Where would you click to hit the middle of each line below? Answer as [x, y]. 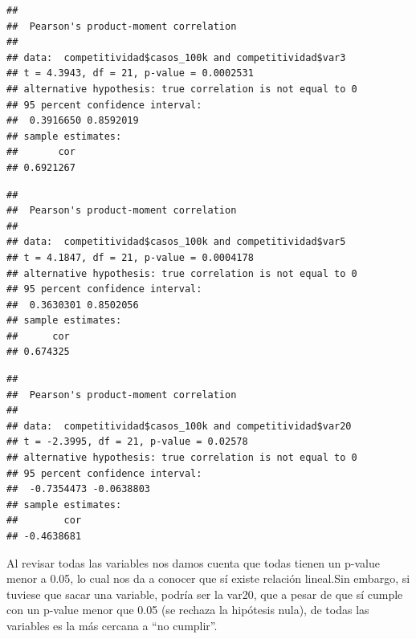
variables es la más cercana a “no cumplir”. [112, 625]
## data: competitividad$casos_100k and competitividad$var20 [179, 426]
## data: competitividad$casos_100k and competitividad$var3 [176, 57]
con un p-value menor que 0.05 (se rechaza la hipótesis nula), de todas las [188, 610]
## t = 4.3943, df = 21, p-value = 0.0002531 [130, 73]
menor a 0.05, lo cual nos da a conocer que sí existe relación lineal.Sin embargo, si [208, 578]
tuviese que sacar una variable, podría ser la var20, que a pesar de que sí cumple [205, 594]
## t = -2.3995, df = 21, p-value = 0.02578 [127, 442]
